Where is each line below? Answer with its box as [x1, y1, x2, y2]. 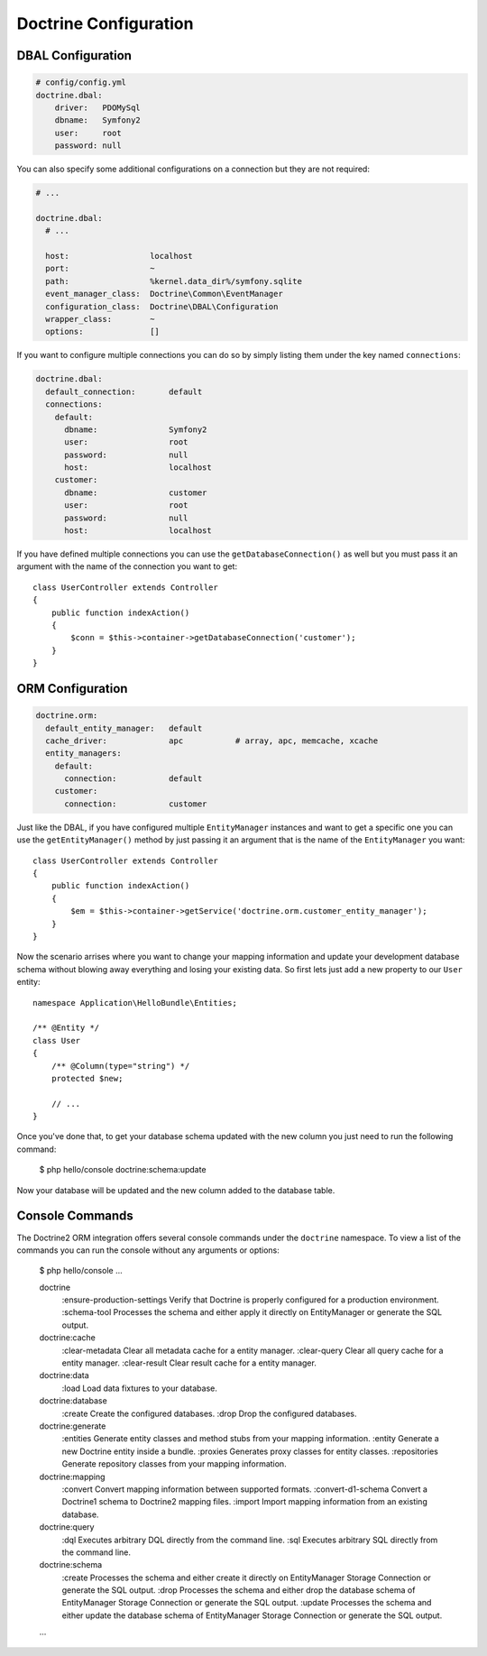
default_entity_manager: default [45, 722, 203, 733]
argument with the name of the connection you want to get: [16, 561, 238, 572]
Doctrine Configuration [16, 14, 194, 33]
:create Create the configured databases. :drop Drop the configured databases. [61, 1408, 357, 1419]
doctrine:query [39, 1522, 95, 1532]
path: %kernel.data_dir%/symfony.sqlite [45, 276, 302, 286]
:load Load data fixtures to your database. [61, 1383, 218, 1394]
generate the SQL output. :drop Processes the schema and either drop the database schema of [61, 1585, 416, 1596]
